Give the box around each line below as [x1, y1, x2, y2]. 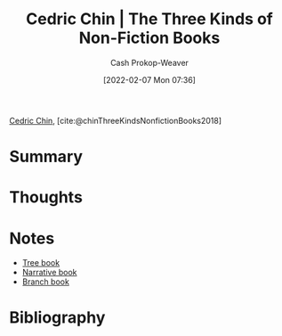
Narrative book [21, 267, 77, 278]
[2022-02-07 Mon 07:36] [103, 74, 196, 85]
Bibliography [9, 307, 106, 328]
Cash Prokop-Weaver [109, 57, 189, 68]
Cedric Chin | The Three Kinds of [26, 9, 273, 29]
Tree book [21, 258, 60, 268]
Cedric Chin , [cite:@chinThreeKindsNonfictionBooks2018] [9, 115, 222, 126]
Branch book [21, 276, 69, 287]
